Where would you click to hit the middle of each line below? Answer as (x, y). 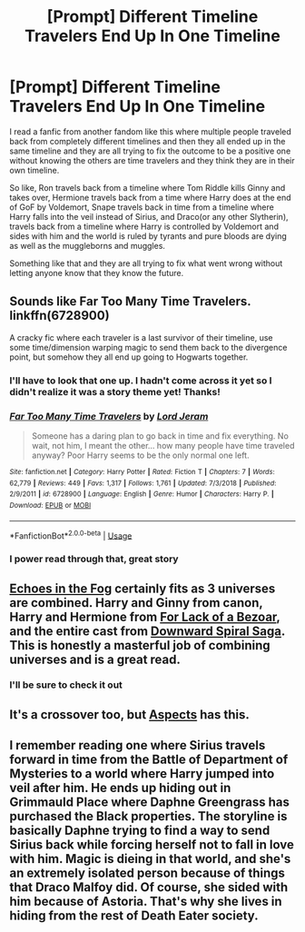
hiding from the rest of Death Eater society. (134, 916)
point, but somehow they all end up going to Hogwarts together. (129, 357)
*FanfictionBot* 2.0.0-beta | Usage (71, 535)
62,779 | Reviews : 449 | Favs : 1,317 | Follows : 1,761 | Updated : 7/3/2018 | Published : (143, 483)
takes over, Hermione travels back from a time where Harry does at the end (151, 197)
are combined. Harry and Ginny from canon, (136, 603)
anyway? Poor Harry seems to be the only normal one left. (140, 455)
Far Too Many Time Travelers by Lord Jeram (109, 416)
